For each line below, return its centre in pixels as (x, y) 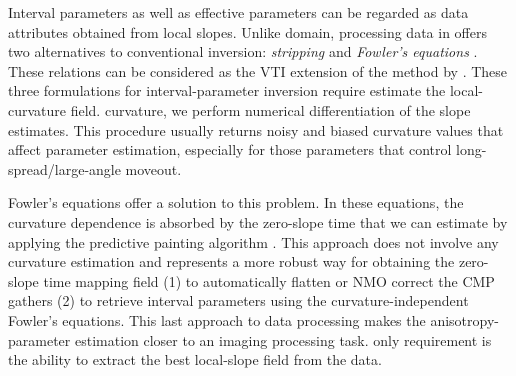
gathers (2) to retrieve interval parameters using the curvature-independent (238, 300)
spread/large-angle (64, 168)
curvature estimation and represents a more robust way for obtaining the (231, 261)
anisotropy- (464, 319)
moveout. (153, 168)
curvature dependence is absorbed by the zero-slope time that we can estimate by (258, 221)
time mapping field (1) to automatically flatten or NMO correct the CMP (269, 280)
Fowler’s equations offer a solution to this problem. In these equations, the (236, 202)
